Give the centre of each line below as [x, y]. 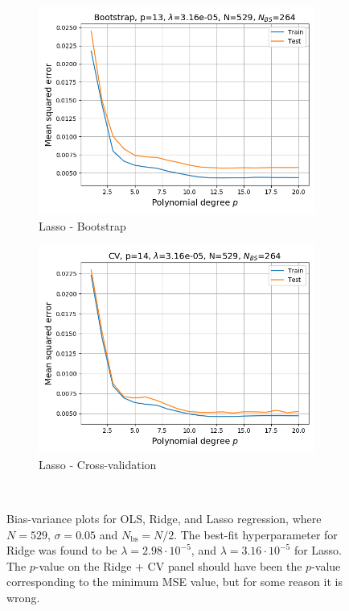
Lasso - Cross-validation [98, 464]
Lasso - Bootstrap [82, 225]
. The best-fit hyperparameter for [256, 534]
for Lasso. [318, 550]
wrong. [23, 597]
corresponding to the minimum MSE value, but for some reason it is [174, 582]
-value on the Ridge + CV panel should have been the [168, 565]
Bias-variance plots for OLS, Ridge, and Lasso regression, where [164, 518]
